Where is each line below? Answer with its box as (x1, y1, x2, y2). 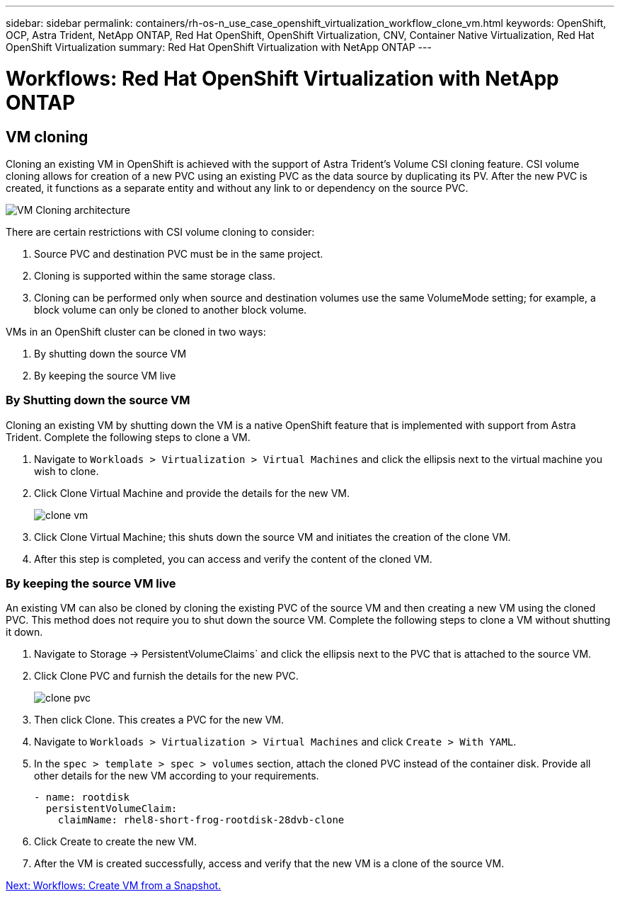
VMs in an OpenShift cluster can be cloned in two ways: (6, 325, 266, 338)
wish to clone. (34, 464, 99, 477)
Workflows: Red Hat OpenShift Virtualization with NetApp (6, 66, 559, 91)
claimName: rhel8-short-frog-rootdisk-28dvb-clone (57, 814, 345, 826)
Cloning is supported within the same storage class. (34, 269, 275, 282)
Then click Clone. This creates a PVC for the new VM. (34, 714, 285, 726)
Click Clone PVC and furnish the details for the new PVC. (34, 670, 299, 682)
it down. (6, 626, 43, 639)
